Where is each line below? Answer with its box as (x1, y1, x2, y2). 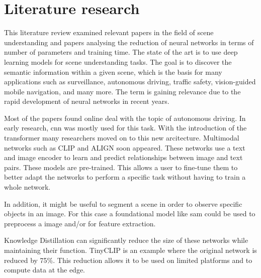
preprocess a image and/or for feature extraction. (4, 218, 156, 228)
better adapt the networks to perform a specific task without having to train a (4, 172, 246, 182)
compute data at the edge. (4, 264, 85, 275)
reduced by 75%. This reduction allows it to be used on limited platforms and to (4, 254, 252, 265)
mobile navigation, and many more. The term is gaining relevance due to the (4, 86, 241, 96)
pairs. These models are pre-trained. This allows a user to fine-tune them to (4, 162, 238, 172)
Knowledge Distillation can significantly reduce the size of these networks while (4, 235, 248, 245)
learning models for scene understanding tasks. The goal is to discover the (4, 56, 232, 67)
